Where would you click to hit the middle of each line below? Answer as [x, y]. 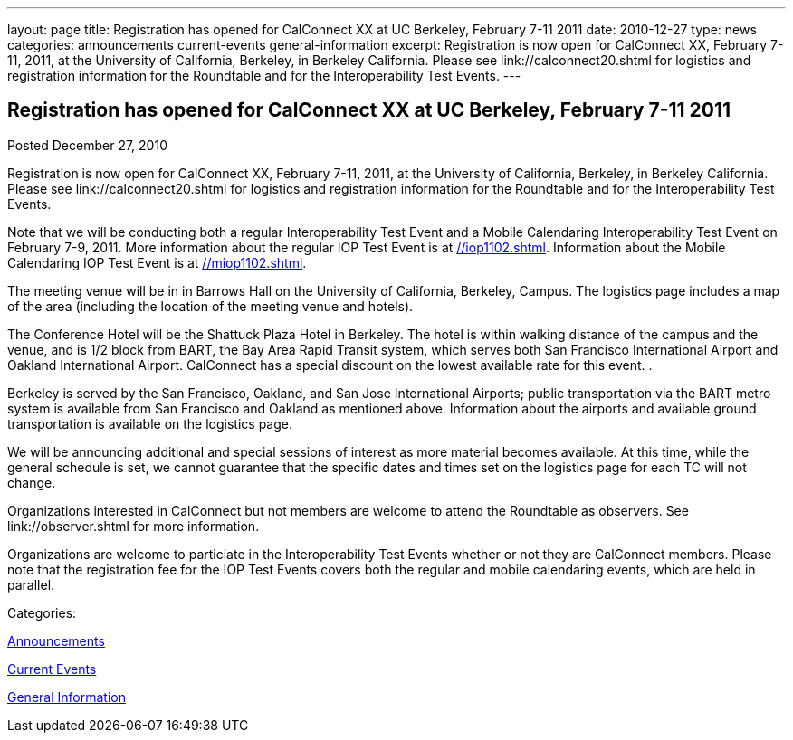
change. [32, 482]
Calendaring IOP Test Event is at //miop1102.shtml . [157, 262]
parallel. [31, 584]
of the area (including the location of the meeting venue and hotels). [210, 306]
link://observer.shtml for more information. [134, 526]
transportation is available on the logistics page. [150, 423]
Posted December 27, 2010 [87, 145]
